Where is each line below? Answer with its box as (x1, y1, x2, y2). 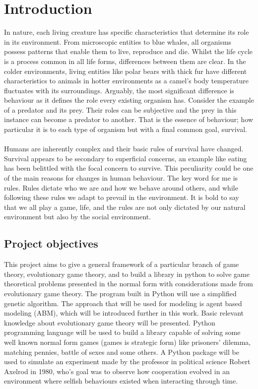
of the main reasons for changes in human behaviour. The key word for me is (4, 173, 238, 183)
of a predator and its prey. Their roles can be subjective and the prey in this (4, 104, 237, 115)
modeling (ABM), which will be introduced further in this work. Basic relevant (4, 308, 244, 318)
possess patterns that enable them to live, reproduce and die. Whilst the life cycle (4, 46, 253, 57)
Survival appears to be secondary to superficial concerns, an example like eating (4, 153, 247, 163)
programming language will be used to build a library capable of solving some (4, 327, 241, 337)
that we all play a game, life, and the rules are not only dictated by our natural (4, 201, 246, 212)
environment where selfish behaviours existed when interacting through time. (4, 376, 238, 386)
